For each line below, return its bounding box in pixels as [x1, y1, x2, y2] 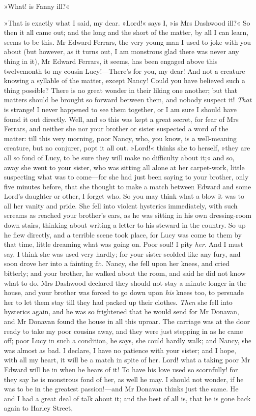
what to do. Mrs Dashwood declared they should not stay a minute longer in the [4, 277, 247, 288]
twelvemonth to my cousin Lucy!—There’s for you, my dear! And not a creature [4, 65, 245, 76]
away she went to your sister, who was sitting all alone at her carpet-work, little [4, 162, 245, 172]
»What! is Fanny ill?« [4, 1, 70, 11]
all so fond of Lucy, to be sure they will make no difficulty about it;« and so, [4, 152, 235, 162]
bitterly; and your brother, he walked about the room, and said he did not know [4, 268, 246, 278]
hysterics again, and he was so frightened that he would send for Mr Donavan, [4, 306, 239, 317]
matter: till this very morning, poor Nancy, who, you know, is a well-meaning [4, 133, 237, 143]
